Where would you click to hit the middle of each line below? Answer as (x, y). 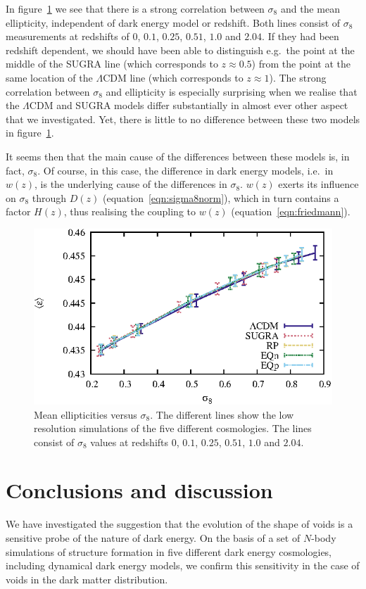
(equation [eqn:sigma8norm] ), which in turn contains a (221, 197)
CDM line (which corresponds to (173, 77)
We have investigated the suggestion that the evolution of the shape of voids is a (179, 524)
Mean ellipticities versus (86, 414)
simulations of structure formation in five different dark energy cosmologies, (169, 551)
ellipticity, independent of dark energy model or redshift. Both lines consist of (173, 22)
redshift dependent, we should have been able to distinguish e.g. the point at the (180, 50)
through (49, 197)
